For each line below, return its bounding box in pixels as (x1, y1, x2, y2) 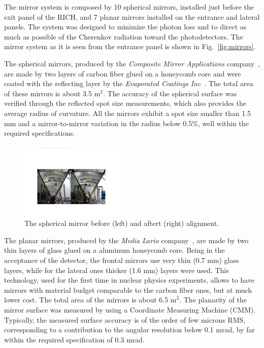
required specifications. (4, 128, 75, 138)
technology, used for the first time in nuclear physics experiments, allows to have (4, 275, 254, 285)
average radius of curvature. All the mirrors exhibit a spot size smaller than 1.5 (4, 107, 251, 118)
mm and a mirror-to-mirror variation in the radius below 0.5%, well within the (4, 118, 249, 128)
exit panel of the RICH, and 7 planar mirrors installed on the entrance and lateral (4, 11, 260, 22)
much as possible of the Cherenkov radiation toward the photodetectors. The (4, 31, 243, 42)
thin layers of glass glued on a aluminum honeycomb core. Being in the (4, 245, 225, 255)
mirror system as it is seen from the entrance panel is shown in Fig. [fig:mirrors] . (4, 41, 256, 52)
